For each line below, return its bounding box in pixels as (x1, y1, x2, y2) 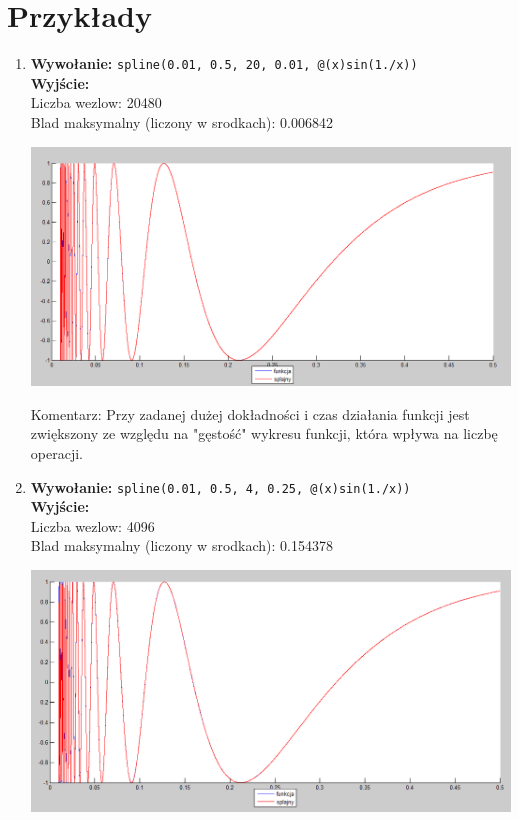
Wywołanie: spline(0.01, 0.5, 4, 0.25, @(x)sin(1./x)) (30, 476, 411, 497)
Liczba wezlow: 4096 (30, 515, 155, 536)
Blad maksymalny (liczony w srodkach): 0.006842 (30, 111, 333, 132)
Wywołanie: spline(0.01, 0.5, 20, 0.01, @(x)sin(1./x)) (30, 53, 418, 74)
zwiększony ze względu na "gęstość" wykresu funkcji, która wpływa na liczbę (30, 423, 498, 444)
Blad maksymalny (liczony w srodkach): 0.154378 (30, 535, 333, 556)
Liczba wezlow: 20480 (30, 92, 162, 113)
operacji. (30, 442, 83, 463)
